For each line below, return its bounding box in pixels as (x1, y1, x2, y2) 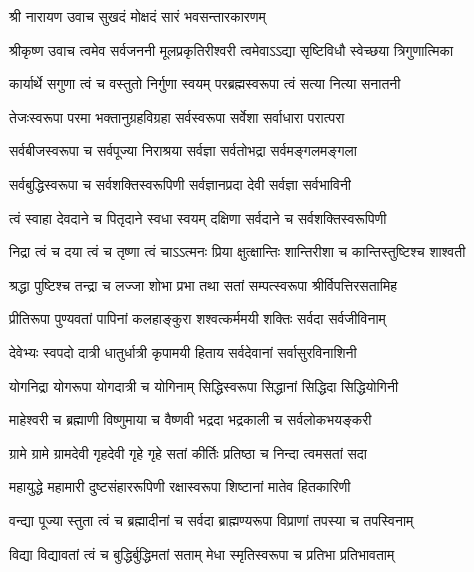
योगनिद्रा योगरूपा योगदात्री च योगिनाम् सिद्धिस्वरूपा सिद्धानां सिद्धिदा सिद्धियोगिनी (9, 375, 399, 396)
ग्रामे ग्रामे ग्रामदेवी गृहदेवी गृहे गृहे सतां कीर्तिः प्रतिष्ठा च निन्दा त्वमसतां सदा (9, 442, 367, 463)
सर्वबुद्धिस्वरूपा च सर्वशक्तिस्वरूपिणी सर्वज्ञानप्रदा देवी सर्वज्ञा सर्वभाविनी (9, 173, 352, 194)
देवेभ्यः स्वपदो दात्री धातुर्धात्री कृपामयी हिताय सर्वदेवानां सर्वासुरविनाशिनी (9, 341, 357, 362)
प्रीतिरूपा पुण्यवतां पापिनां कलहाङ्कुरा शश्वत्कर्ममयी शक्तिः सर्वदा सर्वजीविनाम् (9, 308, 386, 329)
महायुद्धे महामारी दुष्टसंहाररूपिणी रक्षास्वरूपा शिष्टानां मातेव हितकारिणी (9, 476, 351, 497)
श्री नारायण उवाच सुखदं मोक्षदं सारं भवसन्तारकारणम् (9, 6, 266, 26)
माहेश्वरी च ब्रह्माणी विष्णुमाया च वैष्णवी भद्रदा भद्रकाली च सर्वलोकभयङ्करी (9, 409, 372, 430)
